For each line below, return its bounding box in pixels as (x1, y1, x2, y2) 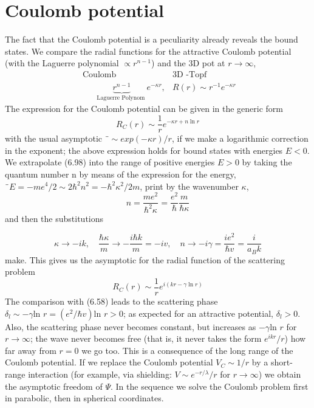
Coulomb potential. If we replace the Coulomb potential (5, 356, 213, 368)
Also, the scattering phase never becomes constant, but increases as (5, 320, 256, 333)
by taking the (242, 156, 292, 168)
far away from (5, 344, 56, 356)
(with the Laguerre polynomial (5, 57, 119, 69)
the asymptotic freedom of (5, 379, 103, 392)
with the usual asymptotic (5, 132, 102, 145)
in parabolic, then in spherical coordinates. (5, 392, 164, 404)
